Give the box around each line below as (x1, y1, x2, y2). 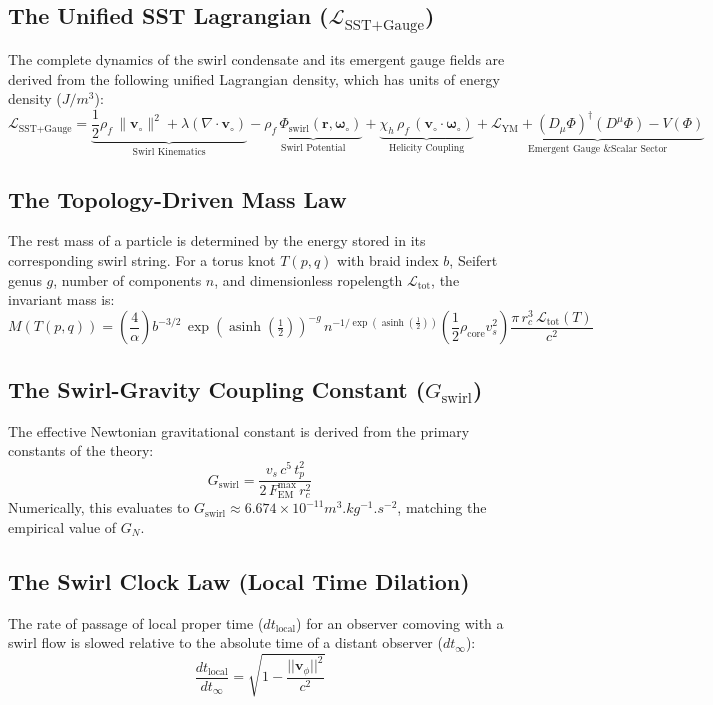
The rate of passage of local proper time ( (8, 612, 264, 633)
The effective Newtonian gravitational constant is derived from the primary (8, 420, 470, 441)
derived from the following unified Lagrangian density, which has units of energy (8, 68, 500, 89)
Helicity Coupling (389, 142, 465, 153)
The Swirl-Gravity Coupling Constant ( (8, 373, 426, 404)
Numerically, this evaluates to (8, 497, 190, 518)
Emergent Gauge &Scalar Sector (528, 144, 668, 155)
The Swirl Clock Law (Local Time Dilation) (8, 565, 470, 596)
